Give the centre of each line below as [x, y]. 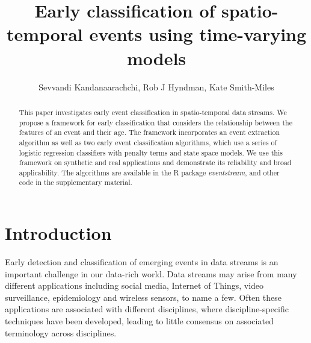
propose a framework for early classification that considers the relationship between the [155, 122]
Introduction [58, 233]
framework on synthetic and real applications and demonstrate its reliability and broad [155, 162]
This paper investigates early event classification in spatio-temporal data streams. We [153, 112]
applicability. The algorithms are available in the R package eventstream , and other [149, 172]
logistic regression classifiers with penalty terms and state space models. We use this [151, 152]
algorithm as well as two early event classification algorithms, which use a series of [148, 142]
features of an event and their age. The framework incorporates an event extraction [149, 132]
